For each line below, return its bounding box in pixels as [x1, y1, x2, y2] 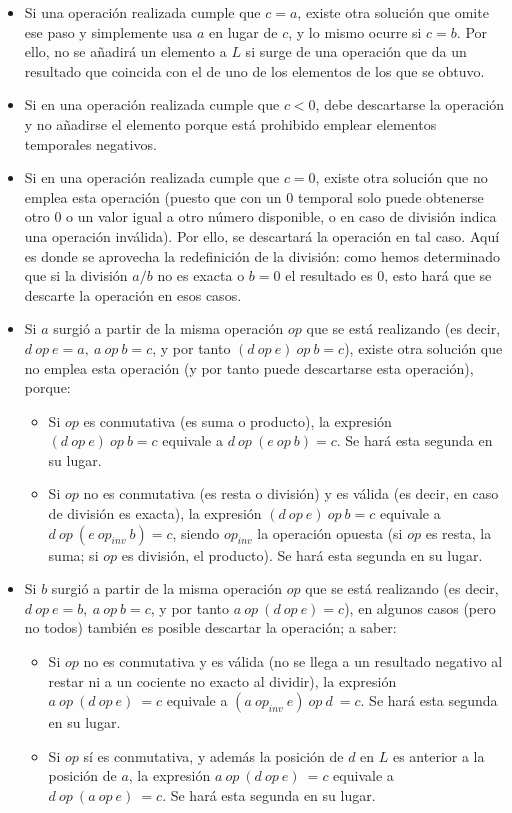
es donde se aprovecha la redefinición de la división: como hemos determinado [24, 245, 501, 266]
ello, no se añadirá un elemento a [24, 41, 227, 62]
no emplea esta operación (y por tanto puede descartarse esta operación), [24, 357, 474, 378]
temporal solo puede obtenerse [297, 186, 484, 207]
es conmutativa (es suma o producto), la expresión [83, 410, 392, 431]
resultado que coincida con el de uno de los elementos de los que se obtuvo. [24, 60, 485, 81]
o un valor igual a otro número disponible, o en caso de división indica [66, 206, 497, 227]
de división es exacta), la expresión [48, 503, 262, 524]
